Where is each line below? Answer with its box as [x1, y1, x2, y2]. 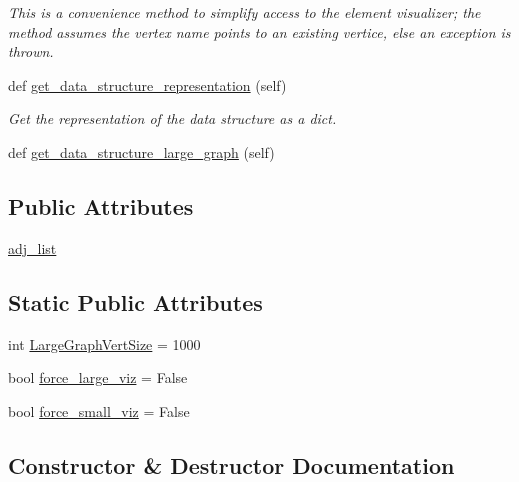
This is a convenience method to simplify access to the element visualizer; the [8, 2, 481, 22]
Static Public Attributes [8, 286, 263, 317]
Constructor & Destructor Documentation [8, 449, 455, 480]
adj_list [8, 237, 57, 258]
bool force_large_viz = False [8, 367, 188, 388]
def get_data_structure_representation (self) [8, 74, 287, 95]
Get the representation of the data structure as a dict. [8, 108, 337, 129]
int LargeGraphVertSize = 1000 [8, 333, 201, 354]
